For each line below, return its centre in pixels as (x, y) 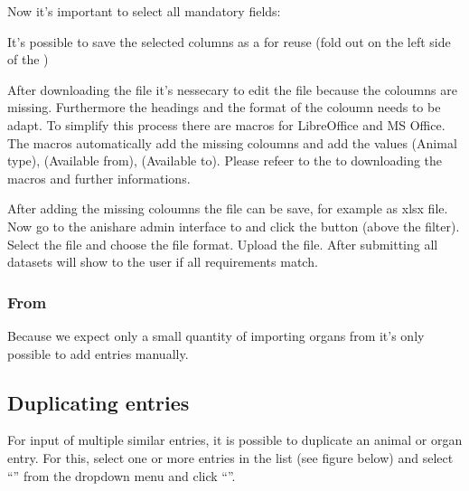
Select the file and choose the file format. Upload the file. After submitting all (223, 244)
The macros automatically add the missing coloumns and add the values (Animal (232, 142)
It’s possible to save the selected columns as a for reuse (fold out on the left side (229, 41)
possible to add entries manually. (98, 353)
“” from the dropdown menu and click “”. (122, 475)
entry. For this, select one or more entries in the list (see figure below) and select (230, 457)
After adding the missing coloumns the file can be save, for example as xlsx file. (228, 208)
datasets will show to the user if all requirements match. (163, 262)
